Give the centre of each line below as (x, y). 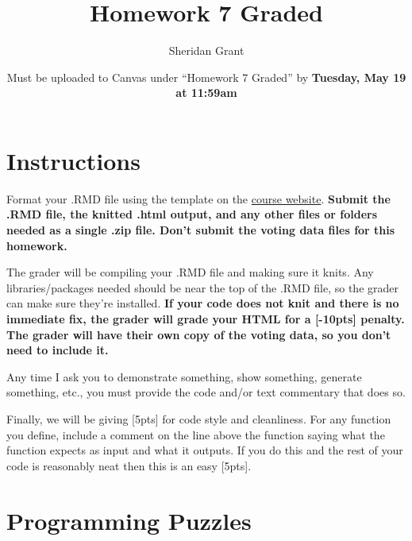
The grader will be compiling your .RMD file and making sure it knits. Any (190, 272)
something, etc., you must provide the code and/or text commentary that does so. (206, 392)
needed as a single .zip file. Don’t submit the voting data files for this (201, 230)
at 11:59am (206, 93)
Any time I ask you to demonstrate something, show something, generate (184, 376)
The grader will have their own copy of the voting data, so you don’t (199, 334)
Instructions (73, 160)
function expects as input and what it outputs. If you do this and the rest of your (205, 450)
